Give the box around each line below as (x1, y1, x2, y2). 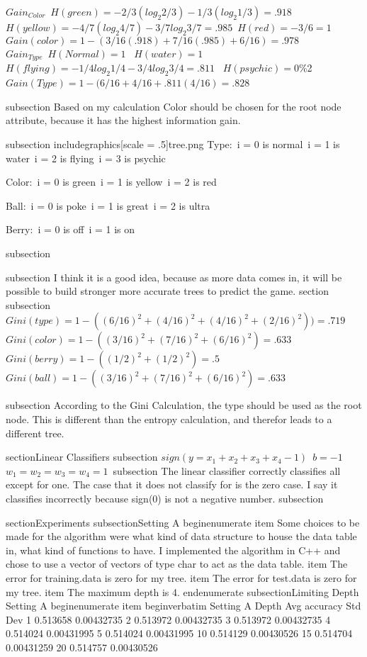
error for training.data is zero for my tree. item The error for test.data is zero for (6, 570, 357, 585)
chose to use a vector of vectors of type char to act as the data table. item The (6, 556, 348, 571)
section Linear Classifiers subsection (6, 449, 158, 464)
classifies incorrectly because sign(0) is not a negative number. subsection (6, 490, 324, 505)
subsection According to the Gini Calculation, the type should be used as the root (6, 398, 362, 412)
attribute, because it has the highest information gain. (6, 113, 241, 128)
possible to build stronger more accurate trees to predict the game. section (6, 283, 329, 298)
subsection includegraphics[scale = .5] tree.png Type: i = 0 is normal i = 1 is (6, 137, 340, 152)
